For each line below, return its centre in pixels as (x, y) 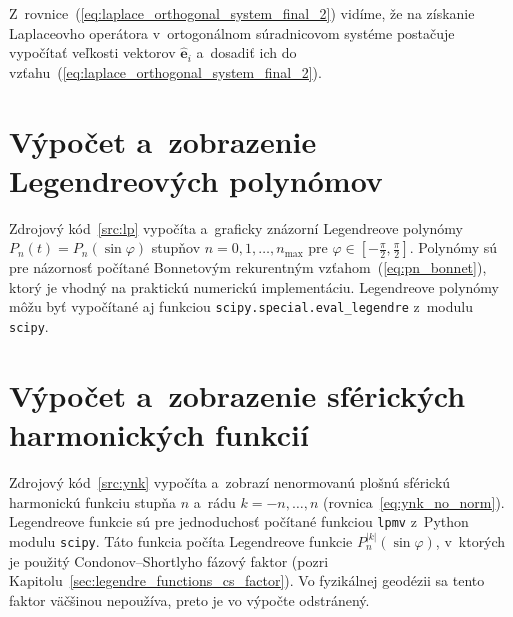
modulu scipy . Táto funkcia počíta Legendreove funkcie (181, 540)
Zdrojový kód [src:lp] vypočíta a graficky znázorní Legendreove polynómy (236, 227)
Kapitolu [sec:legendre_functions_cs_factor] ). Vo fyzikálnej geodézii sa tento (247, 580)
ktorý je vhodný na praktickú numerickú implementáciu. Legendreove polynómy (254, 286)
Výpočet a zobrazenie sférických (237, 394)
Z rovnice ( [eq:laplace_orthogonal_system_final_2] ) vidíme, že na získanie (242, 13)
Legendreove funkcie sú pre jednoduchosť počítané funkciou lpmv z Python (239, 521)
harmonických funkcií (159, 434)
